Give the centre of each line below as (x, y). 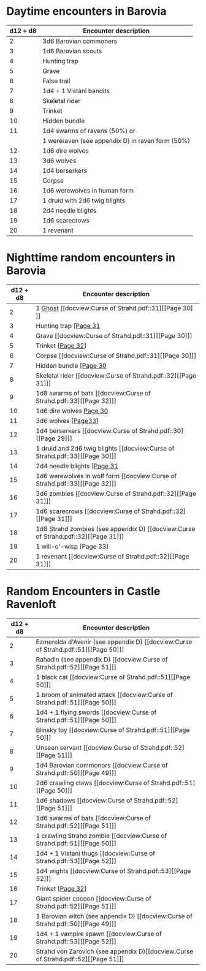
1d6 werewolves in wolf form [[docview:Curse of (106, 476)
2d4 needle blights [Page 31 (77, 466)
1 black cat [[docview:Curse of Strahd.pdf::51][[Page (113, 677)
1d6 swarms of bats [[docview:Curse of (93, 818)
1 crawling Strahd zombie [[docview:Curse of (101, 836)
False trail (56, 81)
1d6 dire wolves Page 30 (72, 411)
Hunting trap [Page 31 (68, 326)
